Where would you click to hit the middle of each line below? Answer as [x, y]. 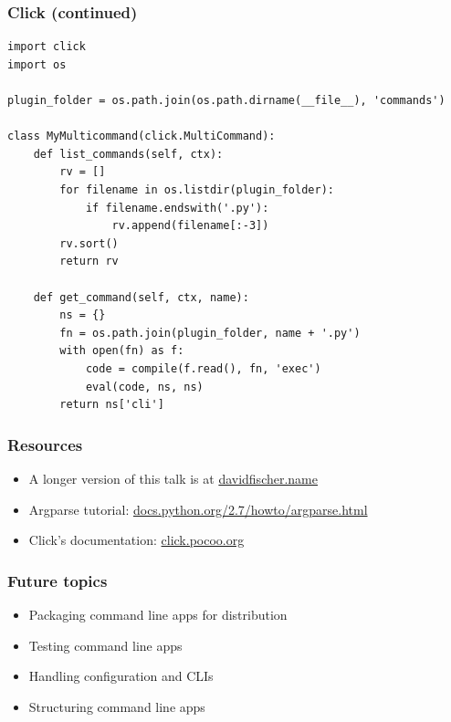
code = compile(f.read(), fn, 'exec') [203, 368]
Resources [45, 444]
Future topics [58, 580]
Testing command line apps [105, 645]
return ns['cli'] [112, 405]
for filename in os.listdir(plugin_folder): [197, 189]
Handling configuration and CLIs [121, 676]
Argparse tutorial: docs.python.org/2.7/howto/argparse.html [198, 509]
